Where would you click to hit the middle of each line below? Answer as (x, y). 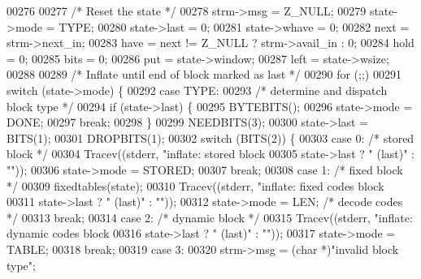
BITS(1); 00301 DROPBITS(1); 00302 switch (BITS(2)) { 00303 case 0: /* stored (210, 137)
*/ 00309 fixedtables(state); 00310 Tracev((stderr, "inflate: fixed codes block (195, 185)
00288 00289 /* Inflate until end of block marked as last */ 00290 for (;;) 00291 (204, 74)
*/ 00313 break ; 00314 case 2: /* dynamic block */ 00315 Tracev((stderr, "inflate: (210, 217)
